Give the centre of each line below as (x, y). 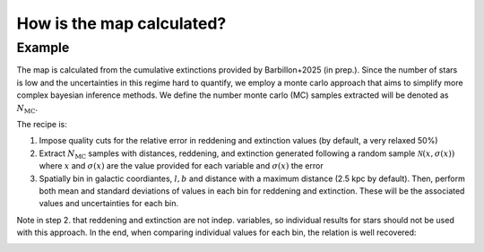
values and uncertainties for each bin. (109, 204)
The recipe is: (42, 124)
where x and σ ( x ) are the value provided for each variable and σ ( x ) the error (181, 166)
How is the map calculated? (121, 23)
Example (43, 48)
